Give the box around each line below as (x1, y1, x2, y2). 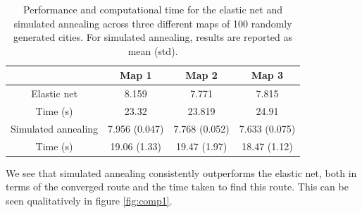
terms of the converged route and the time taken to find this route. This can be (6, 179, 349, 194)
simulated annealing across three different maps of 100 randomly (13, 16, 292, 30)
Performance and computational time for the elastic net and (23, 2, 282, 16)
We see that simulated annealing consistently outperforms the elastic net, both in (6, 165, 357, 180)
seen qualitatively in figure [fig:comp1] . (6, 193, 173, 208)
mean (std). (127, 43, 178, 58)
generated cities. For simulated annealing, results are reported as (13, 30, 293, 44)
